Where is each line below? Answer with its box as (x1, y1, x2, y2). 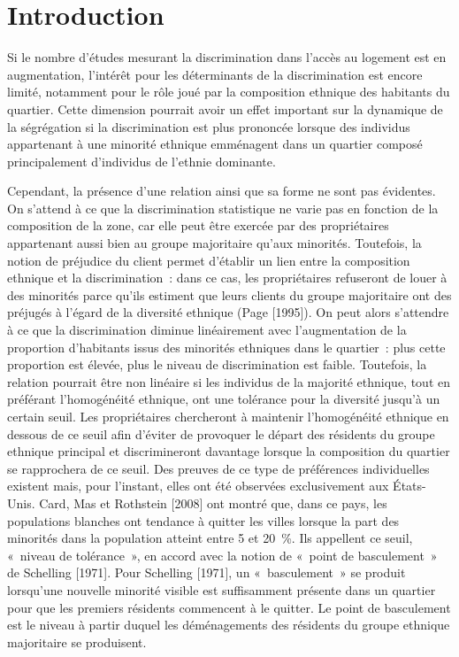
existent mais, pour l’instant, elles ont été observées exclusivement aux (7, 476, 389, 495)
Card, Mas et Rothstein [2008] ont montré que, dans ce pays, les (39, 493, 387, 512)
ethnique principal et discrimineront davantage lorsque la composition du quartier (7, 442, 450, 460)
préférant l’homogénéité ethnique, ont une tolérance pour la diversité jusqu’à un (7, 390, 440, 408)
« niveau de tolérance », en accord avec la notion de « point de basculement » (7, 545, 438, 564)
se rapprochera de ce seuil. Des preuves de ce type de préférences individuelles (7, 459, 430, 477)
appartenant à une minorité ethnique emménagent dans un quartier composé (7, 135, 423, 153)
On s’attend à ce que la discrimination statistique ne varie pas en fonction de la (7, 198, 439, 217)
